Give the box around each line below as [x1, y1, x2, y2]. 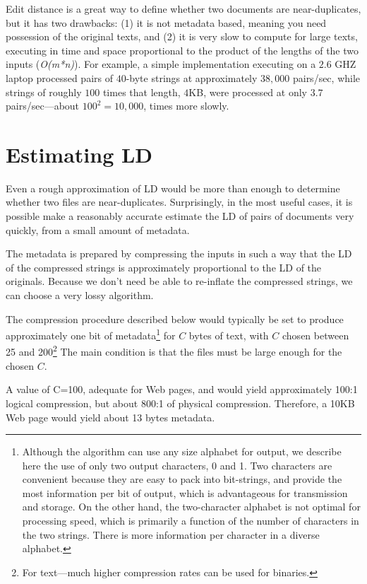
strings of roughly [6, 84, 82, 99]
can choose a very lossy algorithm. [6, 288, 154, 303]
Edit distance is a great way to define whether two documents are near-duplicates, [6, 1, 361, 16]
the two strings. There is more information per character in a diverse [22, 527, 320, 542]
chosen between [282, 327, 349, 342]
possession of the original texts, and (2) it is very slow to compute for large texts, [6, 29, 358, 44]
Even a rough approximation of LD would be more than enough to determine [6, 180, 340, 195]
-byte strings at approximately [126, 70, 258, 85]
